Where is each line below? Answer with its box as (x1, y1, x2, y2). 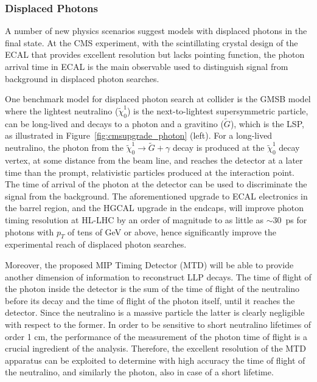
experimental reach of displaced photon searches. (5, 238, 187, 251)
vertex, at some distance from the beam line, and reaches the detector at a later (5, 154, 303, 166)
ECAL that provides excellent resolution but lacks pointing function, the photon (5, 48, 305, 61)
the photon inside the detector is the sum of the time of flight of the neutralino (5, 282, 300, 295)
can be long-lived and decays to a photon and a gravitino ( (5, 117, 224, 130)
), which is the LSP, (230, 117, 304, 130)
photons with (5, 225, 54, 238)
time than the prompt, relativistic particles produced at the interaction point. (5, 165, 294, 178)
